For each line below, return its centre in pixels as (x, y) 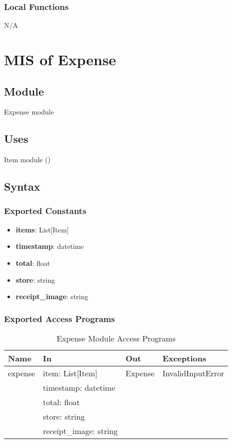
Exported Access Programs (59, 318)
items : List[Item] (42, 229)
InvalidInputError (193, 373)
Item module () (27, 160)
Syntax (22, 186)
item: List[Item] (70, 373)
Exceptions (184, 358)
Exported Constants (45, 211)
